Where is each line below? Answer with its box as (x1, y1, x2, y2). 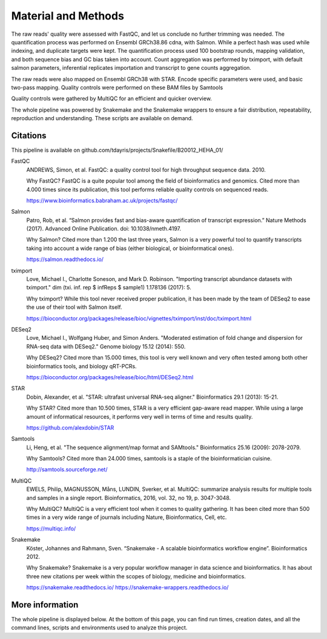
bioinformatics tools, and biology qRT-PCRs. (26, 362, 137, 370)
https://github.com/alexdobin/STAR (26, 424, 114, 431)
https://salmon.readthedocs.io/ (26, 255, 104, 263)
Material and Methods (11, 9, 124, 22)
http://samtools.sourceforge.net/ (26, 466, 108, 473)
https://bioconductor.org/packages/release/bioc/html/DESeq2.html (26, 373, 194, 380)
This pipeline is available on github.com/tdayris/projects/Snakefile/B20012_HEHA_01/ (11, 146, 223, 154)
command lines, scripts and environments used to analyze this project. (11, 624, 188, 631)
